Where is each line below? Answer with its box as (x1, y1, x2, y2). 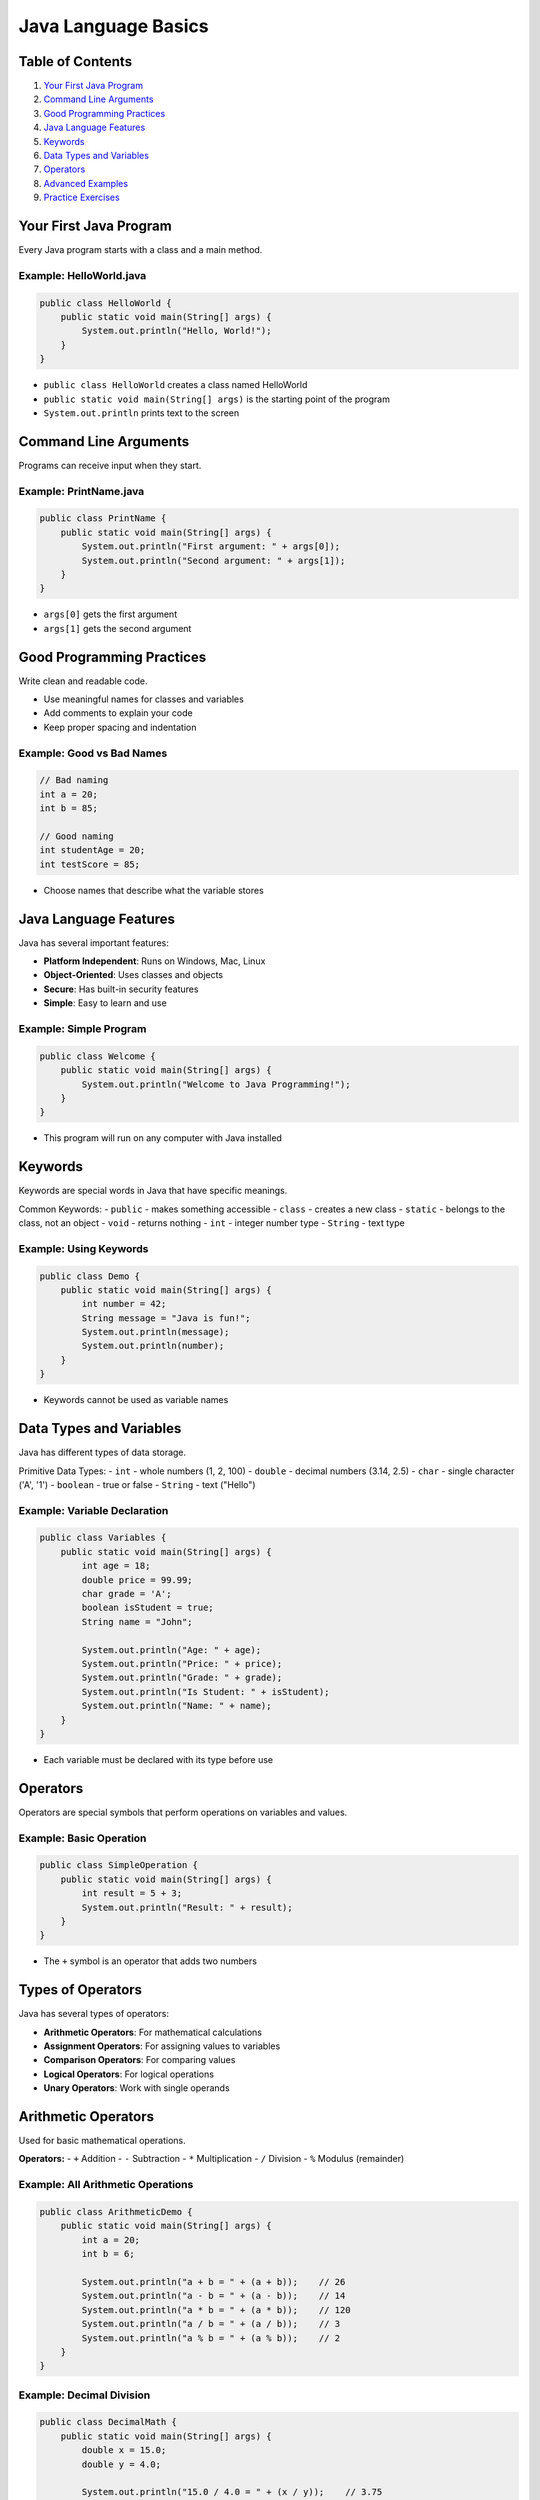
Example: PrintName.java (18, 484, 145, 498)
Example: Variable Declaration (18, 1503, 169, 1517)
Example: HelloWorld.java (18, 268, 147, 282)
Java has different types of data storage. (18, 1446, 187, 1459)
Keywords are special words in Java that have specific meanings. (18, 1185, 288, 1197)
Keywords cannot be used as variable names (43, 1394, 229, 1406)
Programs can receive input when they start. (18, 459, 202, 471)
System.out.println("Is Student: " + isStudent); (81, 1686, 330, 1697)
